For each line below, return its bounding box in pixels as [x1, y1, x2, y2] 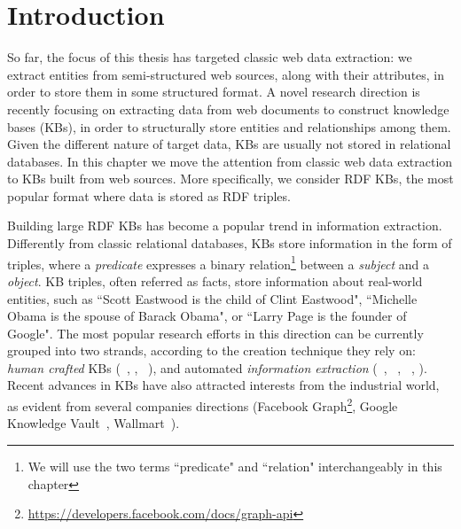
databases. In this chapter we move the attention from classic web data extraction [7, 152, 453, 170]
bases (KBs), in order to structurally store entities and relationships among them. [7, 117, 451, 136]
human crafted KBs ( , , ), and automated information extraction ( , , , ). [7, 358, 427, 377]
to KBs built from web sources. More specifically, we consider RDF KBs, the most [7, 169, 454, 188]
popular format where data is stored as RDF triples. [7, 186, 291, 205]
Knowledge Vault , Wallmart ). [7, 414, 180, 432]
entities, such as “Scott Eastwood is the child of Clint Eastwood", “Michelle [7, 289, 418, 307]
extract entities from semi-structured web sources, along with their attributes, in [7, 65, 445, 83]
